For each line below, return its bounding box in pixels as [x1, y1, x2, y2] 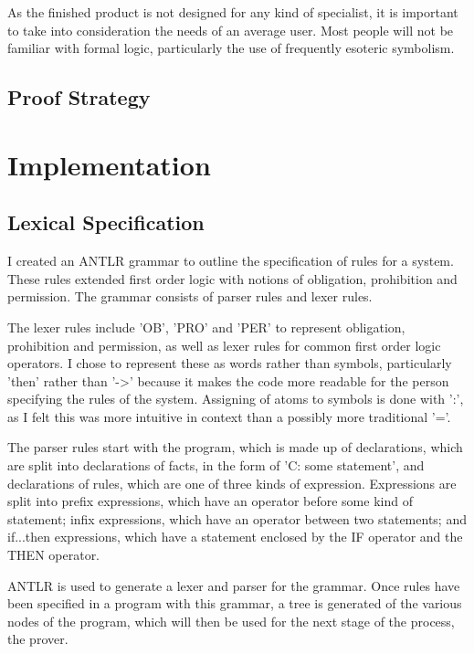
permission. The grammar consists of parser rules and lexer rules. [7, 287, 373, 306]
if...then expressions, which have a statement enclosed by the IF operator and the [7, 527, 463, 546]
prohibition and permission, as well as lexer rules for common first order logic [7, 335, 441, 354]
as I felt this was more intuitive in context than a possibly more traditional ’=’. [7, 406, 451, 426]
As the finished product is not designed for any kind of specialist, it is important [7, 3, 458, 21]
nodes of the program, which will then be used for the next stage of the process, [7, 611, 455, 630]
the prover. [7, 629, 68, 649]
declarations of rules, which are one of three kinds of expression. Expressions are [7, 473, 457, 492]
